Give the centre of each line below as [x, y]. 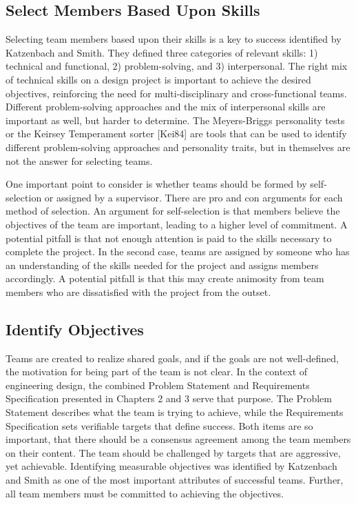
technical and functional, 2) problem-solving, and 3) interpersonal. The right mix [177, 66]
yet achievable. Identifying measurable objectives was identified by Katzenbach [171, 466]
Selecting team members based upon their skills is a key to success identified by [174, 39]
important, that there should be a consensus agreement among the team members [178, 439]
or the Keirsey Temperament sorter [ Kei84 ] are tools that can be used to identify [176, 133]
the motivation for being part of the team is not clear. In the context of [157, 372]
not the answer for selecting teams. [79, 160]
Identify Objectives [75, 329]
